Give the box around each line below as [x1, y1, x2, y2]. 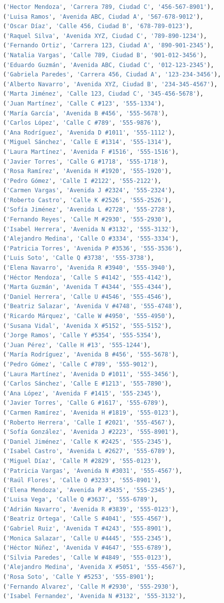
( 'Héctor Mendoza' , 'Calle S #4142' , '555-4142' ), [3, 274, 172, 281]
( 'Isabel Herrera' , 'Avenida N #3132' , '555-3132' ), [3, 225, 179, 233]
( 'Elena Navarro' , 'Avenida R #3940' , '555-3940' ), [3, 264, 175, 272]
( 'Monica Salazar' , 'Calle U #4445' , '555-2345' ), [3, 534, 172, 542]
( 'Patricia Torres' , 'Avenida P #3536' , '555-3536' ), [3, 245, 183, 252]
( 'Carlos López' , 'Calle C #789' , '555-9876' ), [3, 119, 162, 127]
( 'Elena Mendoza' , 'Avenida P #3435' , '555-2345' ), [3, 486, 175, 494]
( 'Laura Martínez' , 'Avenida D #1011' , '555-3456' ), [3, 370, 179, 378]
